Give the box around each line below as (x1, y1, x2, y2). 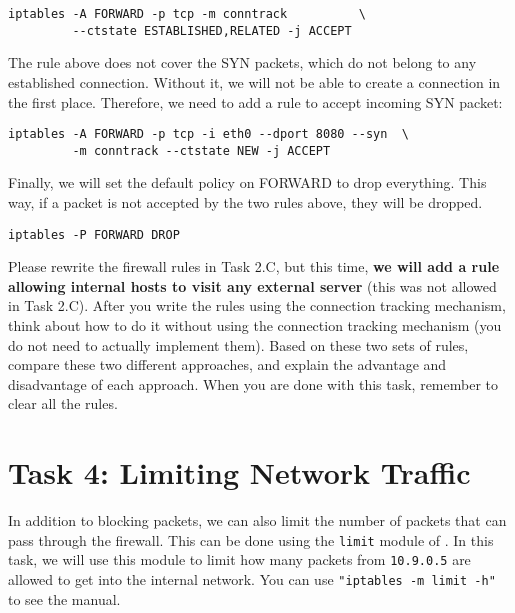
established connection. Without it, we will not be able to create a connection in (8, 71, 501, 92)
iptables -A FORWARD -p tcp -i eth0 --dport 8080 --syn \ (8, 127, 409, 142)
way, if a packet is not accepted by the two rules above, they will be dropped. (8, 192, 483, 212)
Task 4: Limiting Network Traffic (8, 452, 471, 493)
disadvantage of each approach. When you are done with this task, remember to (8, 373, 498, 394)
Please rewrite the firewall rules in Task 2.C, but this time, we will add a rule (8, 256, 500, 277)
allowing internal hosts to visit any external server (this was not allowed (8, 275, 497, 296)
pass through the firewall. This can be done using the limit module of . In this (8, 529, 494, 550)
